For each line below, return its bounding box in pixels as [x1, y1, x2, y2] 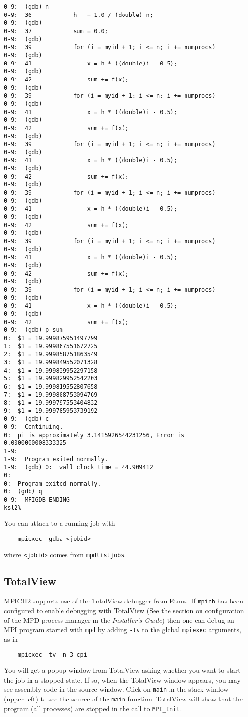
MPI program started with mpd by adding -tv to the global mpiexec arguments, [4, 624, 241, 635]
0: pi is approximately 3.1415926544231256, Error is [4, 431, 185, 439]
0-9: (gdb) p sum [4, 326, 63, 334]
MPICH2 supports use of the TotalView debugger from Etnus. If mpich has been [4, 596, 244, 606]
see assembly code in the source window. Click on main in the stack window [4, 684, 229, 694]
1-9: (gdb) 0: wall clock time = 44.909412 [4, 464, 153, 471]
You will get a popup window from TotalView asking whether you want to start [4, 665, 241, 675]
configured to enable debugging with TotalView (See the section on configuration [4, 605, 244, 616]
